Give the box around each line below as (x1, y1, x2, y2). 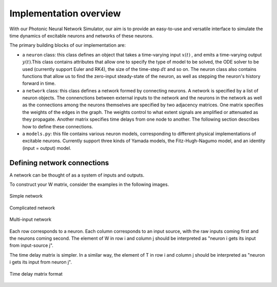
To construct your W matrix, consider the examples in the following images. (9, 181, 169, 187)
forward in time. (22, 80, 56, 87)
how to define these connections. (22, 123, 93, 129)
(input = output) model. (22, 145, 71, 151)
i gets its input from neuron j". (9, 259, 72, 265)
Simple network (9, 193, 43, 199)
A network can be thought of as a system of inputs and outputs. (9, 172, 145, 178)
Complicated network (9, 204, 55, 211)
